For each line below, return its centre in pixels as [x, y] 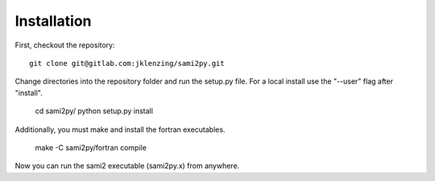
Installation [53, 21]
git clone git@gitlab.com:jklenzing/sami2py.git [127, 63]
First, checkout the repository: [65, 45]
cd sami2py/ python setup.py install [94, 111]
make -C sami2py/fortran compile [91, 147]
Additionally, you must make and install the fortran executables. [120, 130]
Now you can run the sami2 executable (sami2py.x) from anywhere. [127, 166]
